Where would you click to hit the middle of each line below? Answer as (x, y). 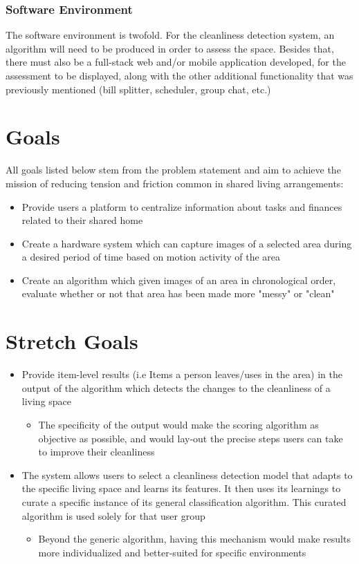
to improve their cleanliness (96, 452)
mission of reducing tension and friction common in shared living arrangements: (175, 183)
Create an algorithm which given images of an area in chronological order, (179, 280)
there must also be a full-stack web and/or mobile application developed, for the (176, 62)
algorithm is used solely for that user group (113, 515)
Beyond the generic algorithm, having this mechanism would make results (194, 539)
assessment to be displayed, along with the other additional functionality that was (179, 75)
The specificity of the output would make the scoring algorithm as (178, 424)
